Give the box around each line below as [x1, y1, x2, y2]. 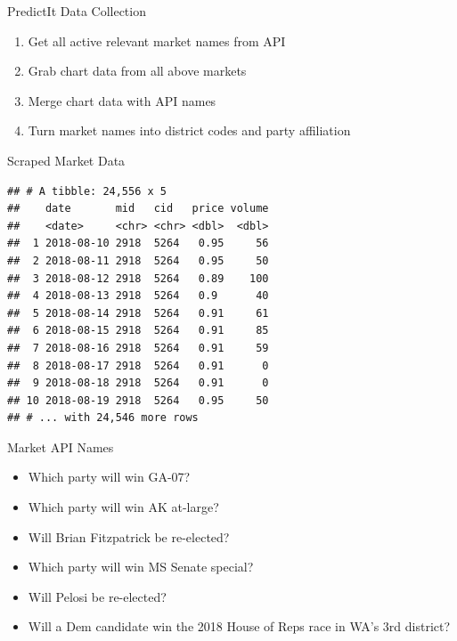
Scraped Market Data [7, 150, 126, 169]
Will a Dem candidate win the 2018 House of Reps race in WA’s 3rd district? [28, 617, 451, 636]
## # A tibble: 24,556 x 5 [7, 184, 167, 198]
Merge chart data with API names [28, 91, 216, 110]
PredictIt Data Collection [7, 2, 146, 20]
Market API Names [7, 437, 114, 456]
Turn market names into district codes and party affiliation [28, 121, 351, 140]
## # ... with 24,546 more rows [7, 411, 199, 425]
